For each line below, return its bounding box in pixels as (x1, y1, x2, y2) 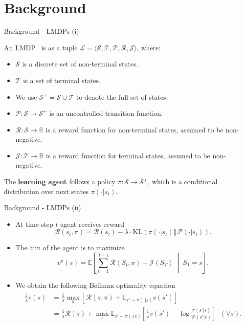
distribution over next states (4, 186, 89, 196)
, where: (136, 42, 161, 52)
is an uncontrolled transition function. (49, 108, 163, 118)
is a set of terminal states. (23, 75, 101, 85)
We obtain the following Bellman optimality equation (15, 280, 175, 290)
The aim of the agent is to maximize (15, 242, 125, 253)
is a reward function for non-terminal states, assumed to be (45, 124, 223, 134)
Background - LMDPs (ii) (4, 202, 81, 213)
